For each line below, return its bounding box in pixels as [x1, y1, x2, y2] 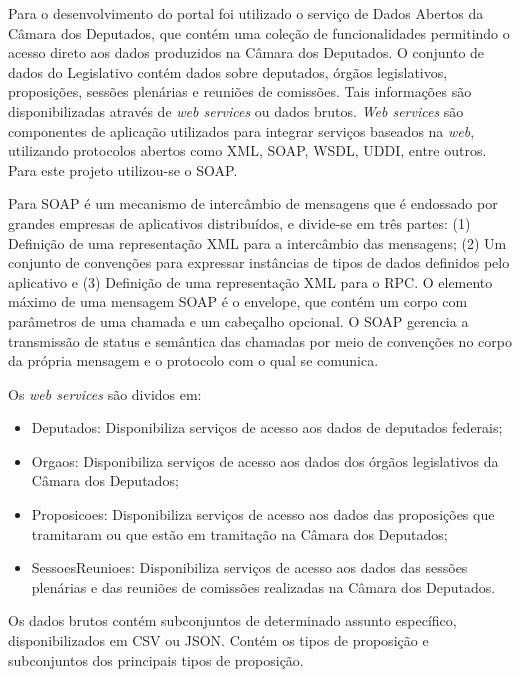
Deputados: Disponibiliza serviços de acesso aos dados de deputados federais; [31, 417, 503, 438]
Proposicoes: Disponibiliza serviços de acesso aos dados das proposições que [31, 504, 495, 525]
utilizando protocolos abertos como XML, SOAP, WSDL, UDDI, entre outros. [8, 140, 487, 161]
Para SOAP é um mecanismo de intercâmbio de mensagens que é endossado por [8, 193, 498, 214]
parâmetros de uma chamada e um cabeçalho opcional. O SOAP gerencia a [8, 310, 469, 331]
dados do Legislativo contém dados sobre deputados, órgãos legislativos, [8, 61, 448, 82]
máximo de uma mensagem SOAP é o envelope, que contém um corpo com [8, 291, 468, 312]
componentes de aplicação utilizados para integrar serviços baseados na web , [8, 120, 475, 141]
